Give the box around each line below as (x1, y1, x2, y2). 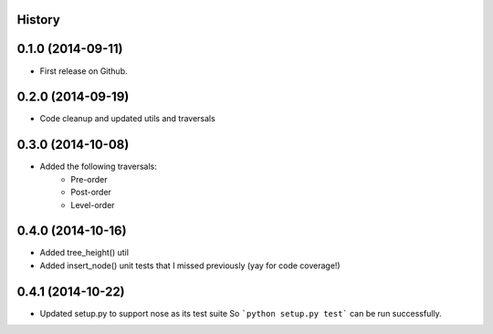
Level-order (70, 199, 115, 210)
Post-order (70, 187, 111, 198)
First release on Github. (39, 65, 128, 77)
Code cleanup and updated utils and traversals (39, 113, 216, 124)
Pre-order (70, 173, 109, 184)
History (16, 12, 61, 27)
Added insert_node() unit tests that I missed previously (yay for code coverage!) (39, 260, 341, 271)
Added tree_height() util (39, 247, 130, 258)
